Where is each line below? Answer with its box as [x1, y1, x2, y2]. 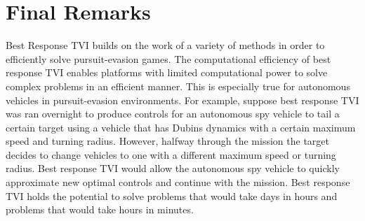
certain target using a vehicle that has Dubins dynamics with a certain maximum [6, 120, 356, 134]
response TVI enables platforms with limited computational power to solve [6, 65, 328, 80]
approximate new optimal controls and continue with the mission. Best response [6, 175, 350, 190]
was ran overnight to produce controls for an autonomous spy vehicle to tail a [6, 106, 340, 121]
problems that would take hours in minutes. [6, 202, 194, 217]
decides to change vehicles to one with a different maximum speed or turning [6, 147, 336, 162]
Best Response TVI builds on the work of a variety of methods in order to [6, 38, 325, 52]
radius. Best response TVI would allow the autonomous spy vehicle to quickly [6, 161, 340, 176]
